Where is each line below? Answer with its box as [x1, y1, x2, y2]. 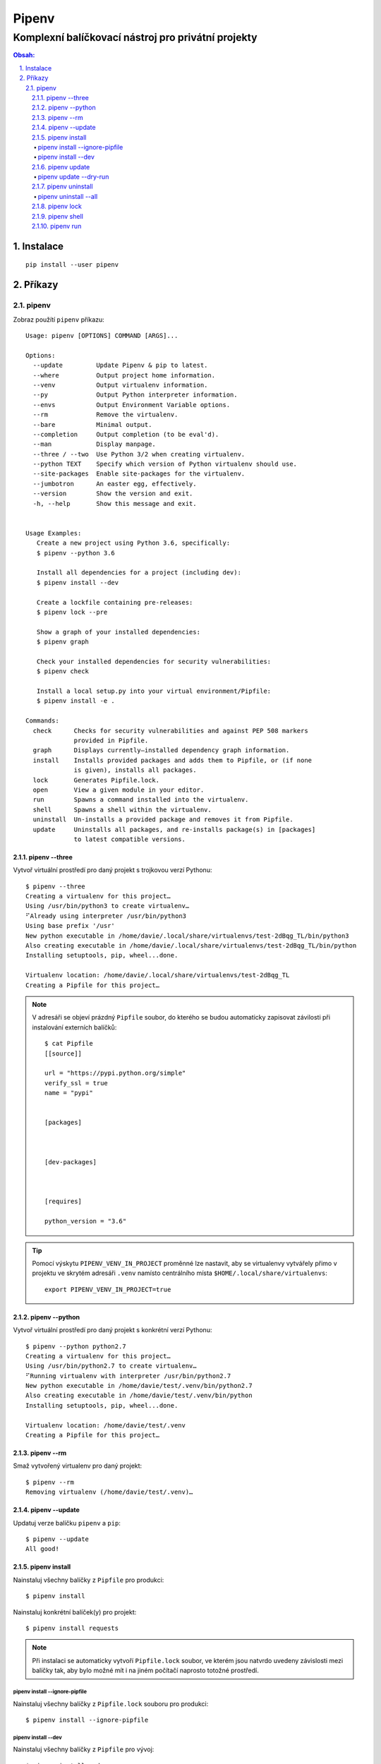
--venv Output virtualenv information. [32, 381, 208, 389]
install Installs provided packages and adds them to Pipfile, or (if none [32, 756, 313, 764]
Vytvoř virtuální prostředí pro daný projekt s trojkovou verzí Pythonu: [13, 866, 212, 874]
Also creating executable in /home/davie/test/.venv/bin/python [25, 1391, 253, 1400]
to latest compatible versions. [73, 835, 186, 843]
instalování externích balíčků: [32, 1023, 117, 1032]
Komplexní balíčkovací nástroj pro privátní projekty [13, 31, 258, 44]
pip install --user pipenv [25, 261, 119, 269]
